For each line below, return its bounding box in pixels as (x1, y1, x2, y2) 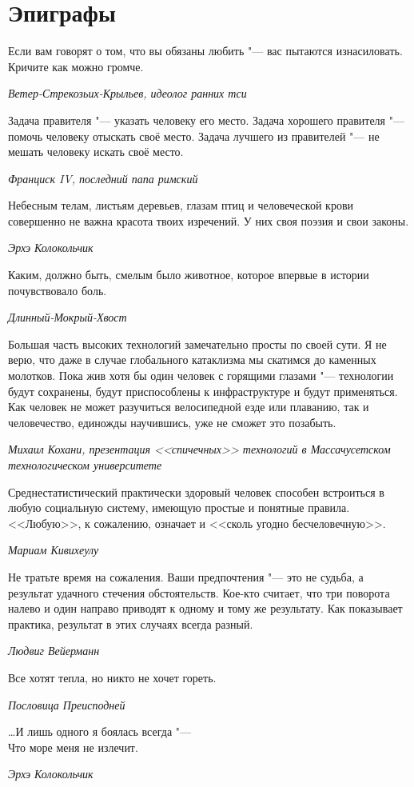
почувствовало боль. (8, 282, 107, 298)
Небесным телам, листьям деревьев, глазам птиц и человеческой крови (8, 197, 353, 214)
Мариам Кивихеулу (8, 541, 99, 558)
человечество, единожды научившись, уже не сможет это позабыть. (8, 413, 336, 430)
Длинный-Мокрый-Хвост (8, 309, 127, 326)
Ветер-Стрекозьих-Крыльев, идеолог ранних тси (8, 85, 247, 102)
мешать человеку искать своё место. (8, 143, 184, 160)
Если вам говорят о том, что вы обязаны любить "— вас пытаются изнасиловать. (8, 42, 403, 59)
